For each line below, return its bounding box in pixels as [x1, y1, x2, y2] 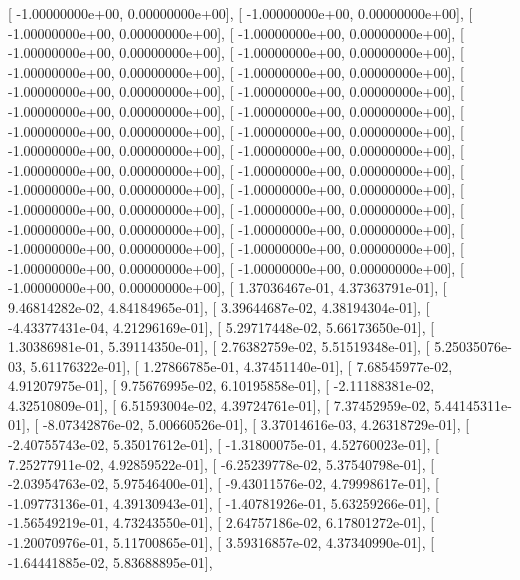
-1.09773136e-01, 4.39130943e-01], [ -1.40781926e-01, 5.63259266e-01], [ [8, 492, 439, 513]
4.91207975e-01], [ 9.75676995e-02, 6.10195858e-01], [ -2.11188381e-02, [8, 375, 435, 396]
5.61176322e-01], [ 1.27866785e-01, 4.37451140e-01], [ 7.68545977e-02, [30, 355, 453, 376]
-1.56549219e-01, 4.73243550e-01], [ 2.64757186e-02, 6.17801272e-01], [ [8, 512, 435, 533]
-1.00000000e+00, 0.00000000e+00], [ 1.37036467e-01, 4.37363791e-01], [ [8, 277, 447, 298]
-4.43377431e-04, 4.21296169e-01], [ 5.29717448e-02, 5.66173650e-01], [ [8, 316, 435, 337]
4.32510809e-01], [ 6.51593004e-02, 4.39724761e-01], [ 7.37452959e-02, [8, 394, 430, 415]
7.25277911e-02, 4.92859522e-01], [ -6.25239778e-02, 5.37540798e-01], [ [8, 453, 435, 474]
